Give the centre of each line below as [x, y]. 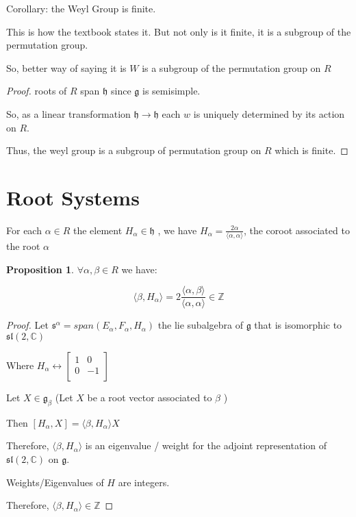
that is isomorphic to [298, 325]
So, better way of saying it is [66, 67]
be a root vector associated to [150, 398]
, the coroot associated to [296, 230]
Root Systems [73, 197]
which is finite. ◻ [311, 150]
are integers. [144, 482]
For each [24, 230]
